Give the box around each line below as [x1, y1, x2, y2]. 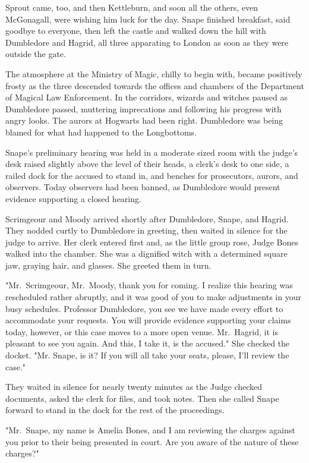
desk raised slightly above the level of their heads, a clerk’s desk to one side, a [5, 158, 289, 170]
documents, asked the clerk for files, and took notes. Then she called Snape [5, 392, 279, 404]
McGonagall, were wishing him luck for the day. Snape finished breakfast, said [5, 12, 291, 25]
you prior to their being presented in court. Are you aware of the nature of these [5, 435, 299, 448]
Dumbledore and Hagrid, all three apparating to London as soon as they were [5, 36, 289, 48]
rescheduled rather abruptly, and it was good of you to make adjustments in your [5, 291, 301, 303]
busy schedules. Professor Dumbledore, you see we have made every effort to [5, 302, 283, 314]
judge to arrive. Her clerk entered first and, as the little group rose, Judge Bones [5, 235, 298, 248]
